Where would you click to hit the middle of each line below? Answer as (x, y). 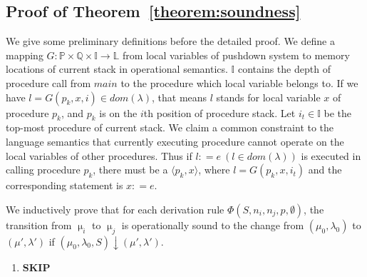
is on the (118, 112)
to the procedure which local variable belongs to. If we (239, 82)
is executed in (331, 155)
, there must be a (130, 170)
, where (214, 170)
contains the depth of (284, 69)
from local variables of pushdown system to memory (236, 55)
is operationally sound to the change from (213, 225)
